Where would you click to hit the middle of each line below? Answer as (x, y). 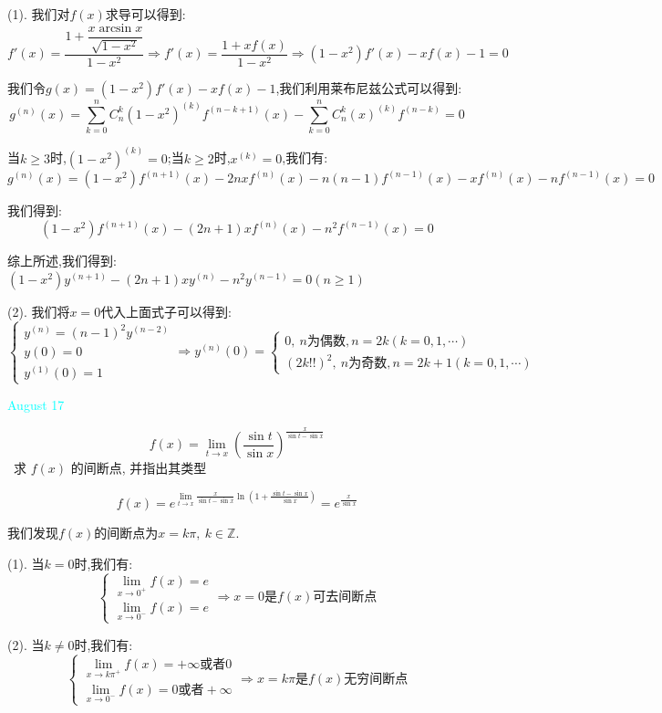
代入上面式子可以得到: (166, 311)
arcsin (115, 28)
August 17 (36, 405)
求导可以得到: (145, 14)
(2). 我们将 (39, 311)
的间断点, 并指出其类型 (139, 468)
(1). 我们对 (39, 14)
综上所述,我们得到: (62, 261)
